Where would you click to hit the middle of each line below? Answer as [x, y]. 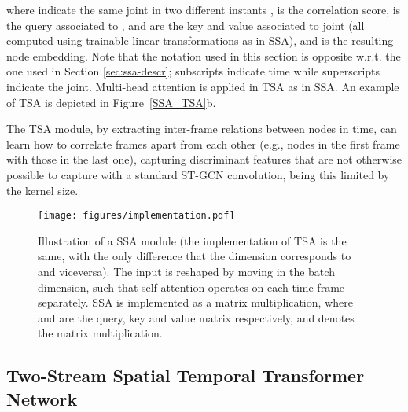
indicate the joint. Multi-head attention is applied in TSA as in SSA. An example [203, 86]
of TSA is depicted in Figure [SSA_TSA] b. [111, 102]
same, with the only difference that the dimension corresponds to [195, 256]
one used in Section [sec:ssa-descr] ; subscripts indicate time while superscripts [193, 71]
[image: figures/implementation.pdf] [136, 216]
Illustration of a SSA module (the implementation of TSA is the [192, 240]
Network [42, 398]
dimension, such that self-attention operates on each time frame [191, 287]
